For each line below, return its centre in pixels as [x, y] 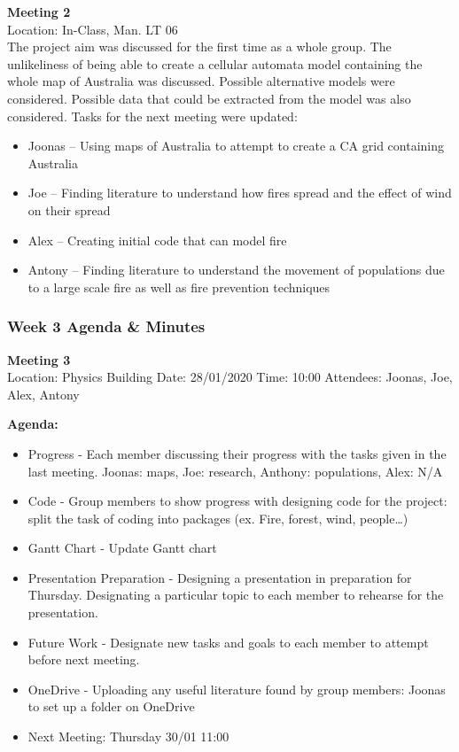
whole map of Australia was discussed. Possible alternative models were [201, 81]
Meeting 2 [39, 12]
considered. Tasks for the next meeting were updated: [152, 116]
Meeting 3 [39, 359]
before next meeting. [84, 659]
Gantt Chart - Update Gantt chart [122, 548]
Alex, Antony [43, 394]
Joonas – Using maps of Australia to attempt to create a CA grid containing [236, 146]
